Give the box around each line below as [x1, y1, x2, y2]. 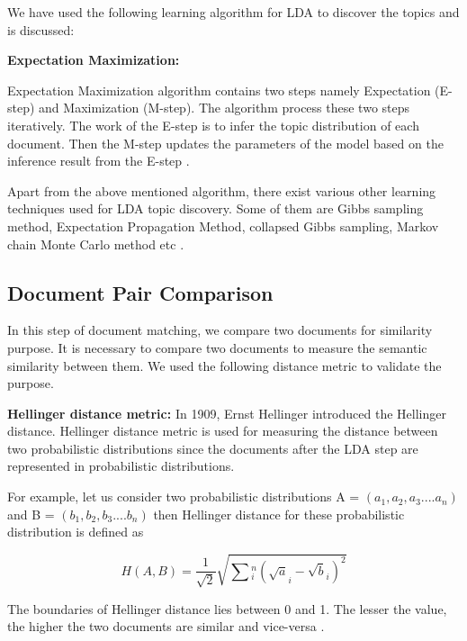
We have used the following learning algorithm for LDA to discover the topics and [7, 3, 460, 21]
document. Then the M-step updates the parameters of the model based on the [7, 133, 444, 152]
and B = [7, 504, 55, 523]
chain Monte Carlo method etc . [7, 234, 184, 253]
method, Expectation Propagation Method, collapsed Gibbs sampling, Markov [7, 216, 439, 235]
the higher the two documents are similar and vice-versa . [7, 617, 325, 636]
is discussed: [7, 20, 75, 39]
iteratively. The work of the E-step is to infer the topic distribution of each [7, 115, 419, 134]
